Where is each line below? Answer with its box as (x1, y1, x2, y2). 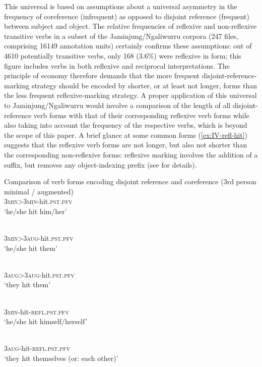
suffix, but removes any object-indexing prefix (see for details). (4, 159, 197, 170)
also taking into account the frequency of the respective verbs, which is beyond (4, 120, 247, 130)
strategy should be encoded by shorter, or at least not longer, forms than (31, 80, 257, 90)
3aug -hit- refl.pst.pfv (4, 343, 71, 353)
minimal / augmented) (4, 186, 74, 196)
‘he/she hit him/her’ (4, 205, 67, 216)
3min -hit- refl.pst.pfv (4, 306, 69, 317)
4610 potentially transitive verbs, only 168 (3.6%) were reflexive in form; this (4, 50, 241, 61)
